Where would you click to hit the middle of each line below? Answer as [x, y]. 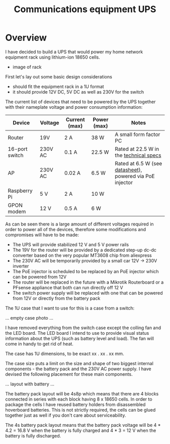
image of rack [27, 67]
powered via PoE [135, 176]
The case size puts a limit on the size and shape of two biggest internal [79, 363]
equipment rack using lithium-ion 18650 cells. [53, 57]
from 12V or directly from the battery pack [56, 298]
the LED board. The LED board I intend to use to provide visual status [77, 333]
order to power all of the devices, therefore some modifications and [76, 229]
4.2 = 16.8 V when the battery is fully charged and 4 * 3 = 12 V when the [81, 430]
